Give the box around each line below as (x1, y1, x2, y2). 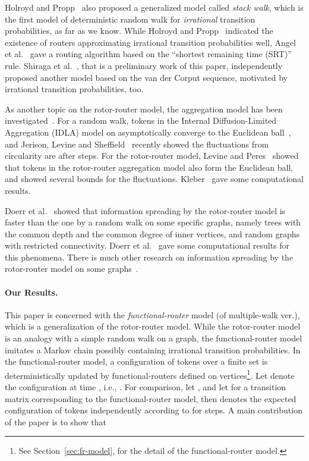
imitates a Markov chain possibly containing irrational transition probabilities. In (5, 343, 301, 356)
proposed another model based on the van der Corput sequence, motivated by (5, 71, 288, 83)
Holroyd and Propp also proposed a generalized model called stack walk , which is (5, 1, 304, 13)
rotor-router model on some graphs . (5, 262, 138, 275)
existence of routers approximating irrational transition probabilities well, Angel (5, 36, 296, 48)
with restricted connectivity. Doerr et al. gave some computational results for (5, 239, 290, 252)
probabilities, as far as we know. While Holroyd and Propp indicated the (5, 24, 273, 37)
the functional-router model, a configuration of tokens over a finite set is (5, 355, 268, 368)
